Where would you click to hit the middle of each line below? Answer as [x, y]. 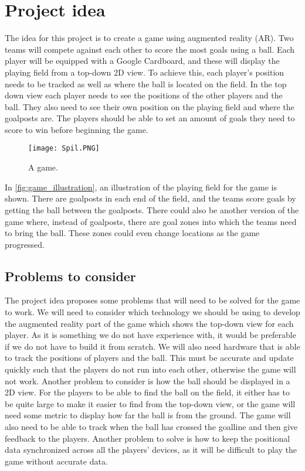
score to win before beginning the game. [77, 129]
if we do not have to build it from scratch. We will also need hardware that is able [152, 346]
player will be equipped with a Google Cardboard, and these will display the [142, 61]
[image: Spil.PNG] [64, 149]
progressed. [25, 244]
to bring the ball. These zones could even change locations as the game [132, 233]
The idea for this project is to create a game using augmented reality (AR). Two [149, 38]
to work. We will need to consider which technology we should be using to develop [152, 312]
